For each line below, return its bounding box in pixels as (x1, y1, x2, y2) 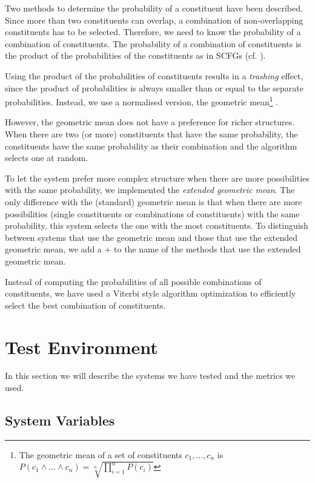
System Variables (5, 411, 115, 430)
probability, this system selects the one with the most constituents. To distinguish (5, 219, 308, 232)
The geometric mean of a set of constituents (19, 448, 182, 461)
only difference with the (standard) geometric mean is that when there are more (5, 195, 302, 208)
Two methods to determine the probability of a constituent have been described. (5, 2, 303, 14)
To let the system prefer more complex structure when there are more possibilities (5, 171, 310, 184)
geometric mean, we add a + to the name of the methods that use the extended (5, 243, 301, 255)
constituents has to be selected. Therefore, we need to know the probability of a (5, 25, 301, 38)
